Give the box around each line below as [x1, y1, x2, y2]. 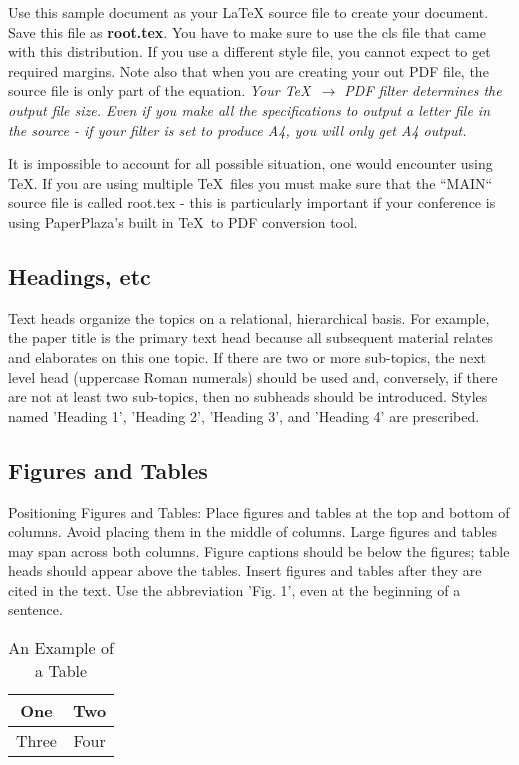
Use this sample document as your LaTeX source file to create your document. [8, 2, 489, 22]
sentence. [8, 599, 63, 620]
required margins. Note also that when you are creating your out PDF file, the [8, 60, 489, 81]
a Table [35, 659, 88, 683]
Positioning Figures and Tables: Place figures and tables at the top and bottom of [8, 501, 510, 522]
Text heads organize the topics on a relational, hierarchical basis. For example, [8, 307, 490, 328]
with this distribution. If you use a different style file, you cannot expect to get [8, 41, 491, 62]
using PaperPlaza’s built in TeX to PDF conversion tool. [8, 211, 358, 232]
